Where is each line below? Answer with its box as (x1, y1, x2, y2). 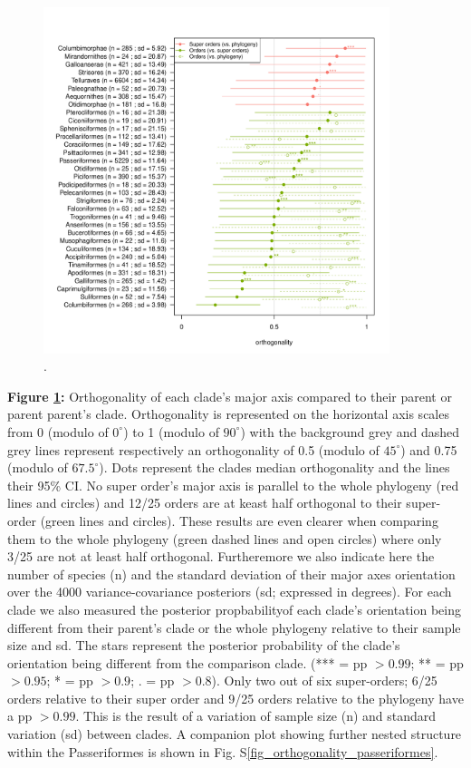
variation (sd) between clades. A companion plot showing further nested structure (7, 724, 462, 744)
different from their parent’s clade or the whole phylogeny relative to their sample (7, 617, 461, 637)
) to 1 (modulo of (123, 422, 219, 441)
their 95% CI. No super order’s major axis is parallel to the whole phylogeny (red (7, 475, 459, 494)
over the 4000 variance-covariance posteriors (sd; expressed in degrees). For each (7, 582, 452, 601)
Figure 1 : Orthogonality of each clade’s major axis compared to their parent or (7, 386, 452, 405)
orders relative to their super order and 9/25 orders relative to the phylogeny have (7, 688, 464, 707)
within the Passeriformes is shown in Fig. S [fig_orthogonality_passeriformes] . (7, 742, 438, 761)
